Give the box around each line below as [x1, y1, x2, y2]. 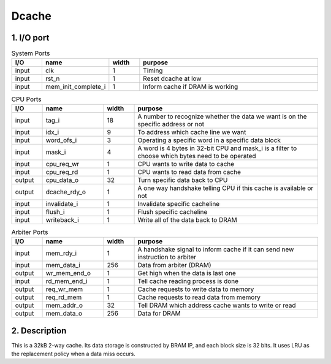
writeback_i [45, 215, 79, 224]
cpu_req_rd [45, 167, 78, 176]
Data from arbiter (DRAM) [137, 261, 211, 270]
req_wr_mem [45, 285, 83, 294]
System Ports [11, 49, 50, 58]
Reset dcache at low [143, 74, 202, 83]
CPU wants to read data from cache [137, 167, 242, 176]
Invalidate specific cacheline [137, 199, 220, 208]
